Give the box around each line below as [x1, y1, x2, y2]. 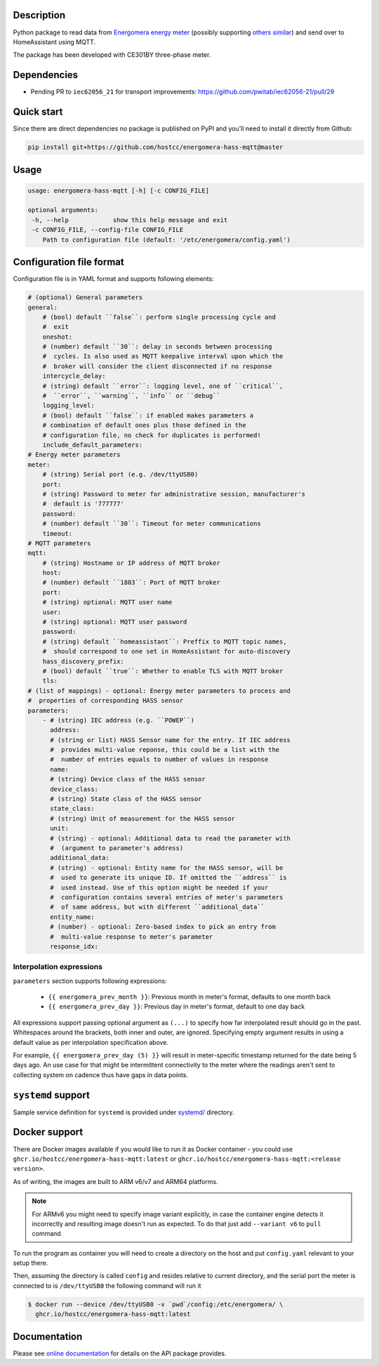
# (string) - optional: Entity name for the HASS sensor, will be [50, 864, 284, 871]
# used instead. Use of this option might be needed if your [50, 883, 269, 892]
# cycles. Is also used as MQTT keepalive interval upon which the [42, 352, 284, 360]
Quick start [13, 106, 63, 118]
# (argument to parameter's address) [50, 844, 184, 852]
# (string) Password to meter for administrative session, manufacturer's [42, 490, 305, 498]
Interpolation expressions [13, 962, 103, 972]
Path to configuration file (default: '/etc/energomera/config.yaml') [42, 235, 291, 244]
